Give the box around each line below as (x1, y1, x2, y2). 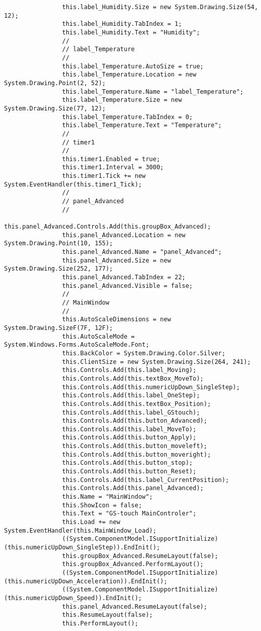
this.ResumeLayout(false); (62, 611, 153, 619)
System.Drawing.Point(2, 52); (4, 79, 106, 87)
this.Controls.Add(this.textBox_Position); (62, 400, 211, 407)
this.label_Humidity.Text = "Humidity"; (62, 28, 200, 36)
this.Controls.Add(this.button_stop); (62, 459, 193, 467)
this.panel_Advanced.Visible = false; (62, 282, 193, 289)
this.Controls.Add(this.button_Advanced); (62, 417, 207, 425)
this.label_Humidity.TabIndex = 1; (62, 20, 182, 28)
